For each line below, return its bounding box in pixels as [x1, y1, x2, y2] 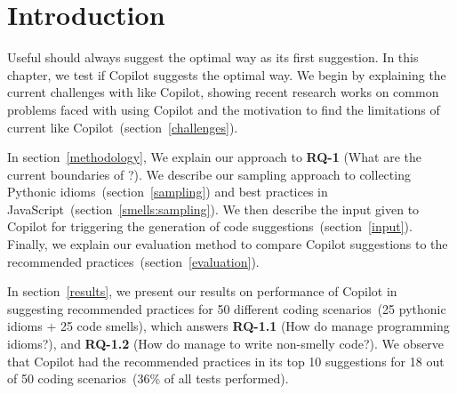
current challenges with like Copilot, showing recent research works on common [7, 83, 439, 101]
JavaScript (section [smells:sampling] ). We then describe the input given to [7, 199, 420, 218]
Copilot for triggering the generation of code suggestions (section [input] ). [7, 217, 413, 236]
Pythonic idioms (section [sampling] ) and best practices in [7, 182, 328, 201]
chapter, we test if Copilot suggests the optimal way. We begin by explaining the [7, 65, 446, 84]
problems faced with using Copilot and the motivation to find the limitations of [7, 100, 440, 118]
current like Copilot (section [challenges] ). [7, 117, 238, 136]
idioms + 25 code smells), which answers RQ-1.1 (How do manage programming [7, 317, 450, 335]
